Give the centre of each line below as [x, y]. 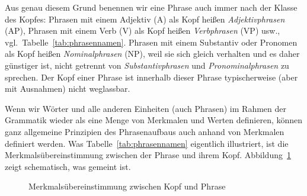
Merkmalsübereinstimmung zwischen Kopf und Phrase [127, 186]
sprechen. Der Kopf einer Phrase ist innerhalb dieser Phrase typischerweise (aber [151, 77]
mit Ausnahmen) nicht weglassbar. [68, 89]
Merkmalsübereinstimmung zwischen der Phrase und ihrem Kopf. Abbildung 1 [148, 155]
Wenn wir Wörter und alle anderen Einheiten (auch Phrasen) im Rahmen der [145, 108]
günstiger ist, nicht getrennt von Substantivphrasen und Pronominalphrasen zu [147, 65]
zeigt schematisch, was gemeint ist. [68, 166]
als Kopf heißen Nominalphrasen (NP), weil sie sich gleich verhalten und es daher [152, 54]
